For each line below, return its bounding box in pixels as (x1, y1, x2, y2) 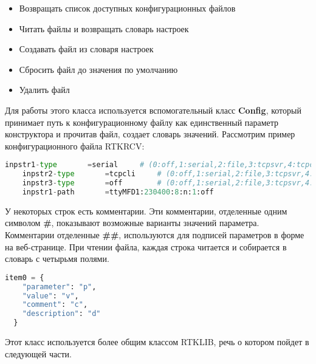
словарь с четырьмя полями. (5, 252, 109, 265)
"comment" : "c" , (22, 300, 88, 309)
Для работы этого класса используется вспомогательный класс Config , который (5, 103, 301, 116)
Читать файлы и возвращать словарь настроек (19, 22, 189, 35)
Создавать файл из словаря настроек (19, 43, 154, 55)
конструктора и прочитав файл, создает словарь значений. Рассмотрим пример (5, 128, 295, 140)
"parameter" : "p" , (22, 282, 97, 291)
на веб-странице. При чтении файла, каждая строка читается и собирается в (5, 240, 287, 253)
